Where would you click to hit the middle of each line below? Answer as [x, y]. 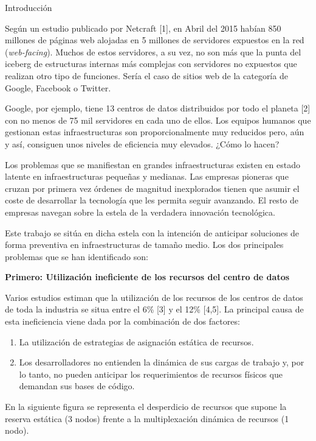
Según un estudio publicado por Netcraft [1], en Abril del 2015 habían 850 [143, 28]
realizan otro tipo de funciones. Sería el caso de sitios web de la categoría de [146, 75]
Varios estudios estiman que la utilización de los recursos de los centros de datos [154, 297]
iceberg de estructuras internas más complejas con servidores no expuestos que [151, 64]
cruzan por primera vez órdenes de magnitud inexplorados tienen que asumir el [152, 188]
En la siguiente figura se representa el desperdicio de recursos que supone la [146, 407]
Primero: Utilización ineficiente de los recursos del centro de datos [147, 277]
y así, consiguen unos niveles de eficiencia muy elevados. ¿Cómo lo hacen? [142, 143]
